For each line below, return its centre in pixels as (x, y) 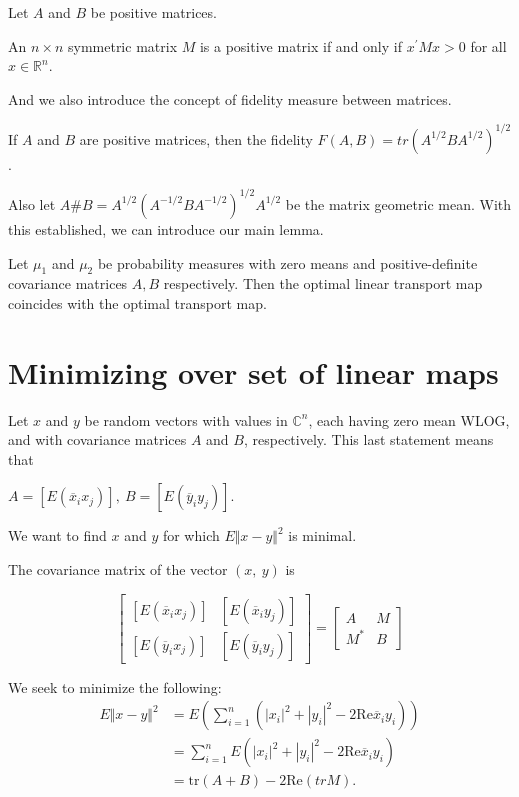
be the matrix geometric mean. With (398, 203)
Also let (32, 203)
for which (191, 535)
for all (488, 45)
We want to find (57, 535)
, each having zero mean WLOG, (409, 419)
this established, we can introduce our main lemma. (166, 228)
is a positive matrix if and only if (300, 45)
